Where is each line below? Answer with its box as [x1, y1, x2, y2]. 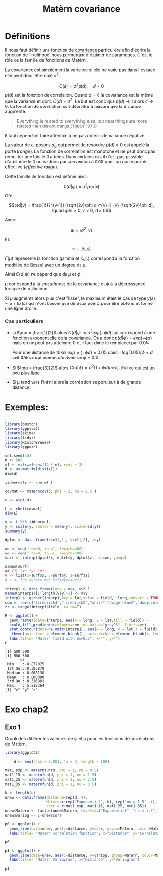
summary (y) [5, 529, 27, 534]
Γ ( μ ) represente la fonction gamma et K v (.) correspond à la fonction [5, 255, 140, 262]
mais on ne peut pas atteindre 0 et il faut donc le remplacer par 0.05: [12, 340, 149, 346]
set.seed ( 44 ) [5, 453, 32, 458]
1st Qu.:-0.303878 [7, 666, 45, 671]
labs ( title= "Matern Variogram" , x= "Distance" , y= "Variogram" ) [9, 858, 140, 862]
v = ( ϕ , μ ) [72, 246, 91, 252]
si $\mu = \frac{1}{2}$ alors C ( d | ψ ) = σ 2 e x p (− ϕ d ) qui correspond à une [12, 329, 155, 335]
